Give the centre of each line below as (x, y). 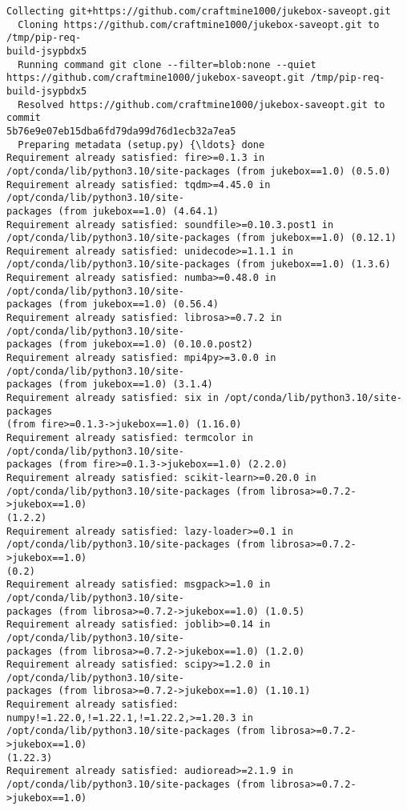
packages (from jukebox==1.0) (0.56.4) (113, 305)
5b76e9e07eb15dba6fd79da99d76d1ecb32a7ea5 (121, 131)
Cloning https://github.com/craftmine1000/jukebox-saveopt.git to (199, 24)
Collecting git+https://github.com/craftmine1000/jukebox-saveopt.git (199, 11)
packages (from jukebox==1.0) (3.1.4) (110, 385)
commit (24, 118)
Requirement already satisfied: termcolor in (130, 438)
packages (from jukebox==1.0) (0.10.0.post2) (130, 345)
